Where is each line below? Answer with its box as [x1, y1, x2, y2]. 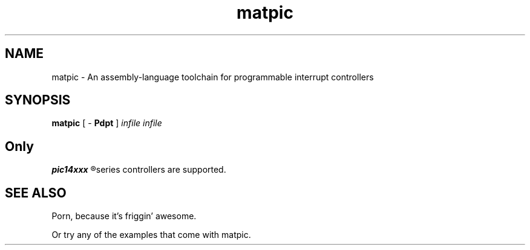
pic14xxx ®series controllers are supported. [51, 164, 226, 175]
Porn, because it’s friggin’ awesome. [51, 211, 197, 222]
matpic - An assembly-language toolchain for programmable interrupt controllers [51, 71, 374, 82]
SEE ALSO [5, 185, 67, 200]
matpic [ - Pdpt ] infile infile [51, 118, 162, 129]
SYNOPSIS [5, 92, 71, 108]
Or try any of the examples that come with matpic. [51, 229, 251, 240]
